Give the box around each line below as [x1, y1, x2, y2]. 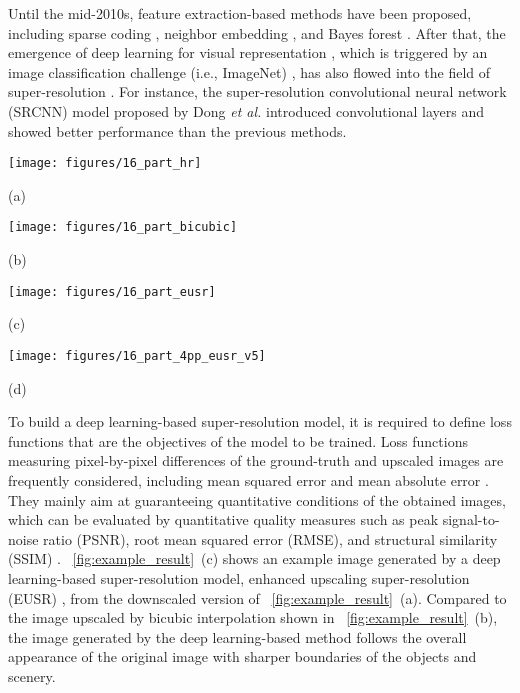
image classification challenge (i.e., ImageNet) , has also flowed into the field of [8, 61, 491, 82]
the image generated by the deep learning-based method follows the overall [8, 626, 467, 647]
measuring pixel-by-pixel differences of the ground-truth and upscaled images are [8, 450, 504, 471]
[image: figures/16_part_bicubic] [8, 220, 238, 235]
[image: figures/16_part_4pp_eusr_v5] [8, 348, 266, 363]
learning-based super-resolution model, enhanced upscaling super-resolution [8, 567, 470, 588]
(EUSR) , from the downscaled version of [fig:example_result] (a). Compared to [8, 587, 507, 608]
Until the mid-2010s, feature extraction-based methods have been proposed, [8, 3, 472, 23]
